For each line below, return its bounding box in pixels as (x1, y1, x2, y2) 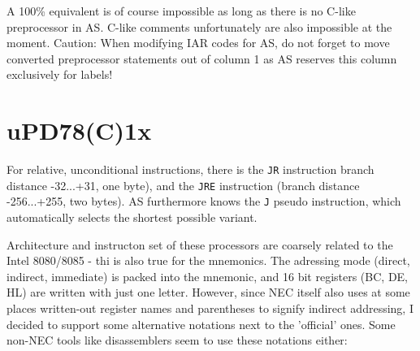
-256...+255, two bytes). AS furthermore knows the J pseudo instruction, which (6, 193, 401, 210)
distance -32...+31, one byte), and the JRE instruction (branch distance (6, 176, 360, 193)
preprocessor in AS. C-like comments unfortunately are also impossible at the (6, 18, 392, 35)
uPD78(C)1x (6, 114, 152, 147)
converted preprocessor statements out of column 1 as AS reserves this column (6, 50, 397, 67)
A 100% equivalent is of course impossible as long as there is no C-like (6, 2, 356, 19)
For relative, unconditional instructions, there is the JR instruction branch (6, 161, 375, 178)
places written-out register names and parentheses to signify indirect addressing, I (6, 300, 414, 317)
